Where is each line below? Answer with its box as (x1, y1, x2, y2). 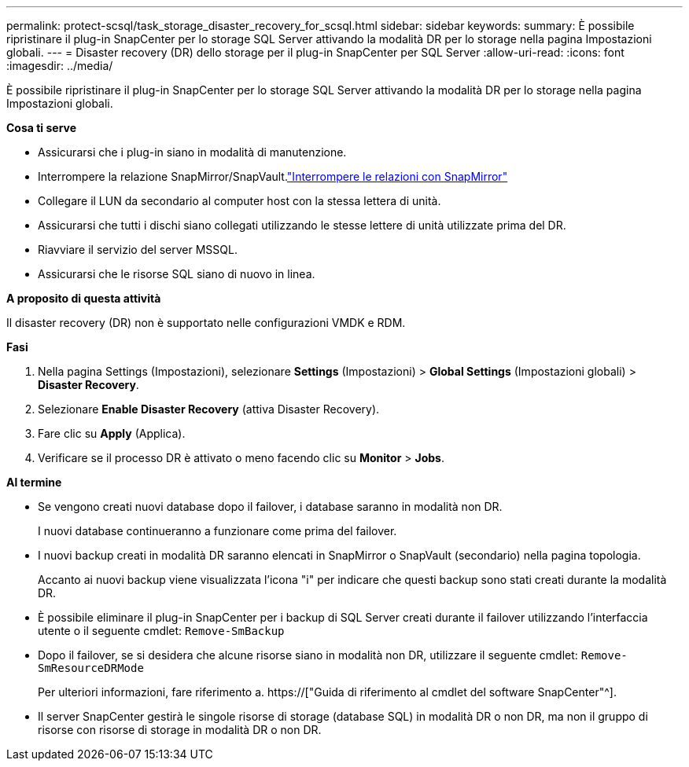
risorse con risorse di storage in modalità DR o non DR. (38, 723, 322, 736)
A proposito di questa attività (6, 292, 161, 305)
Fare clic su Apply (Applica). (38, 427, 186, 440)
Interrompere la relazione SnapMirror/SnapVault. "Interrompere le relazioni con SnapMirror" (38, 170, 508, 183)
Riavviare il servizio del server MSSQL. (38, 243, 238, 256)
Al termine (6, 475, 62, 489)
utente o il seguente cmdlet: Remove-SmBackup (38, 624, 285, 637)
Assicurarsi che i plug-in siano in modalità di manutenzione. (38, 145, 347, 159)
